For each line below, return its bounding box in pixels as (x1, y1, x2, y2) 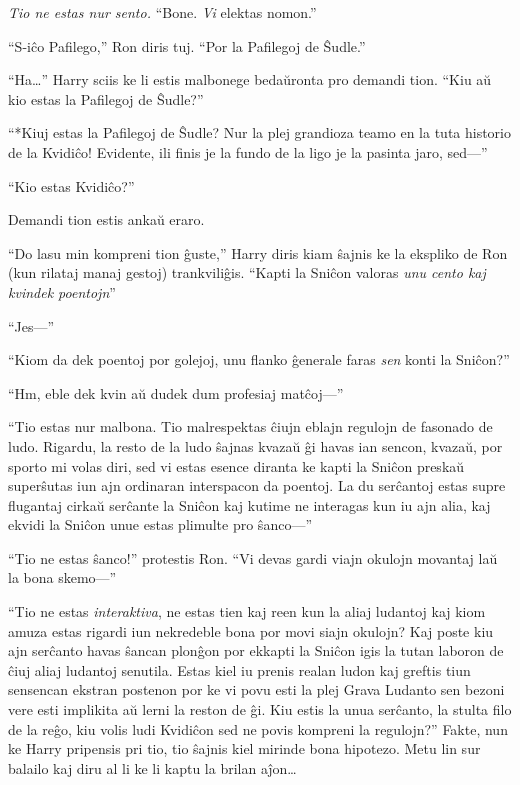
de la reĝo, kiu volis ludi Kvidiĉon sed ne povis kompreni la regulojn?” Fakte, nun (8, 718, 508, 739)
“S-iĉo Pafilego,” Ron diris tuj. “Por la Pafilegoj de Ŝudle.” (8, 35, 366, 56)
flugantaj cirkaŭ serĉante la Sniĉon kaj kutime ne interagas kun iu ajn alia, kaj (8, 494, 491, 515)
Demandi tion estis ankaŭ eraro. (8, 209, 205, 230)
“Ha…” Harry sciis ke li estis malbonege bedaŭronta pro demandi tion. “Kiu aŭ (8, 69, 492, 90)
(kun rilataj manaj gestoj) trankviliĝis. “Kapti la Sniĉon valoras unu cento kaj (8, 262, 486, 283)
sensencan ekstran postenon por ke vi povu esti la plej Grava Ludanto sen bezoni (8, 679, 505, 700)
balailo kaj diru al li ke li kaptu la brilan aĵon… (8, 757, 297, 778)
